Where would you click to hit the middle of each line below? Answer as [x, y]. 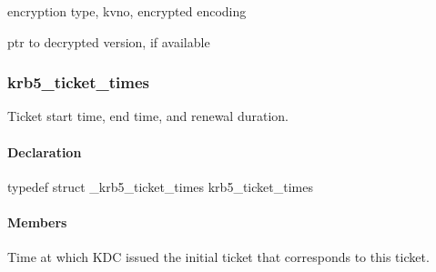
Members [37, 222]
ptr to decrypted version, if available [109, 41]
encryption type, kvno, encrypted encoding [127, 11]
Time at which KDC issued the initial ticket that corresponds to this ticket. [218, 257]
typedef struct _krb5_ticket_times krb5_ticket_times [160, 186]
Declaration [45, 151]
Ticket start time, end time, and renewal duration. [148, 116]
